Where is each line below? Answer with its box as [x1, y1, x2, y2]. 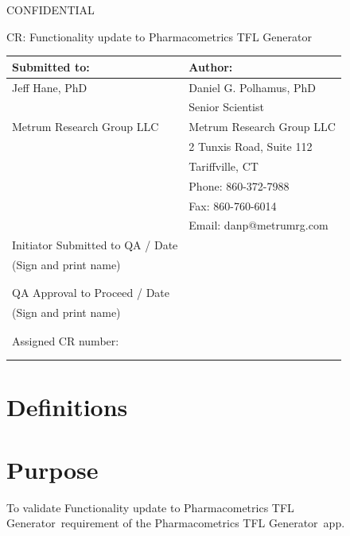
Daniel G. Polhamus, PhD [189, 79, 316, 95]
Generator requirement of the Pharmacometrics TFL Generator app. [6, 515, 345, 531]
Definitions [6, 391, 128, 423]
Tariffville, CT [189, 157, 259, 174]
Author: [189, 58, 233, 75]
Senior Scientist [189, 98, 264, 115]
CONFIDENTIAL [6, 2, 95, 17]
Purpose [6, 453, 99, 485]
